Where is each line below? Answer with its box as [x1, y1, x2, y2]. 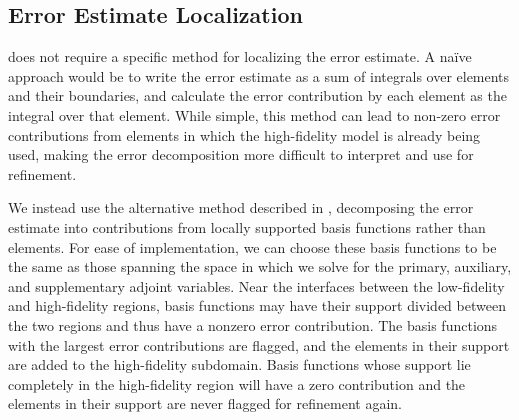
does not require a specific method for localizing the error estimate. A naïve [8, 46, 472, 67]
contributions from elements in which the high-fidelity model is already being [8, 124, 481, 145]
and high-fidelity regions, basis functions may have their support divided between [8, 295, 506, 316]
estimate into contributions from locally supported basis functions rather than [8, 216, 486, 237]
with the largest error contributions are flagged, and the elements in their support [8, 334, 510, 355]
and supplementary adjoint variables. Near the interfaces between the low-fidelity [8, 275, 505, 296]
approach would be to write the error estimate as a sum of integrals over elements [8, 65, 510, 86]
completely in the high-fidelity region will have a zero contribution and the [8, 373, 466, 394]
